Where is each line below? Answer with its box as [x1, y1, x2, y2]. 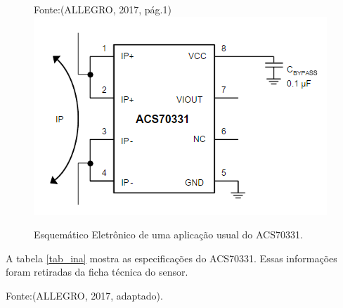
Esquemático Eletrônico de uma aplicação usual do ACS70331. [34, 227, 303, 242]
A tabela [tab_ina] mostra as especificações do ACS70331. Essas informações [6, 250, 337, 265]
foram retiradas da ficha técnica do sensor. [6, 264, 188, 279]
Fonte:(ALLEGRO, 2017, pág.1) [34, 2, 171, 16]
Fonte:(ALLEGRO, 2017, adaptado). [6, 288, 163, 302]
